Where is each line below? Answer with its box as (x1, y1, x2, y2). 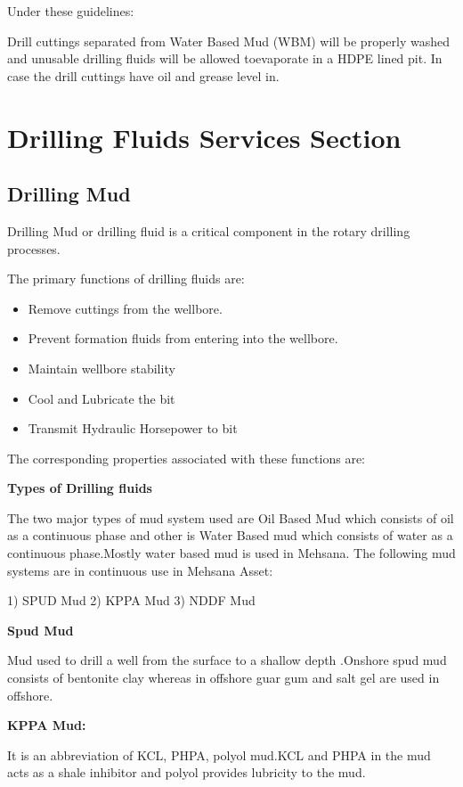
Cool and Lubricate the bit (28, 389, 175, 407)
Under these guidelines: (7, 2, 134, 20)
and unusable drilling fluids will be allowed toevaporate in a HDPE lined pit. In (7, 49, 443, 68)
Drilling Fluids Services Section (7, 119, 402, 155)
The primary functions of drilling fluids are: (7, 269, 245, 288)
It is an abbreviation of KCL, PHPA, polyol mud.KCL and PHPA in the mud (7, 745, 431, 764)
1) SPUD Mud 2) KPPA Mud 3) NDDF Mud (7, 591, 256, 610)
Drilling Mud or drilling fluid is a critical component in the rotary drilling (7, 221, 410, 240)
